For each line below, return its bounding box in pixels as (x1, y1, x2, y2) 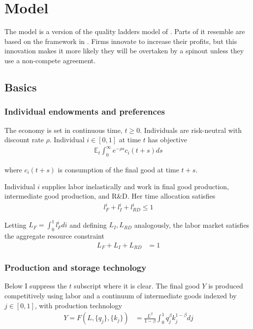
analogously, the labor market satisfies (134, 219, 250, 230)
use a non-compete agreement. (4, 55, 96, 65)
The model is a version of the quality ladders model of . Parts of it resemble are (4, 26, 245, 37)
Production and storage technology (4, 261, 147, 274)
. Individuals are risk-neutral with (140, 124, 242, 135)
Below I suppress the (4, 281, 67, 291)
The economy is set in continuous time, (4, 124, 123, 135)
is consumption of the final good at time (58, 164, 179, 175)
